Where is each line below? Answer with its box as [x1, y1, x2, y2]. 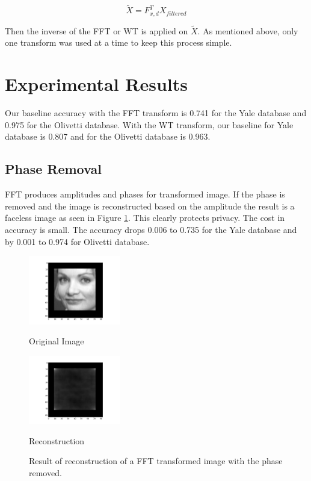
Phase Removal [5, 160, 102, 178]
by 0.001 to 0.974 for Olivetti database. [5, 235, 150, 247]
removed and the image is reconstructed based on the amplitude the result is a [5, 199, 295, 212]
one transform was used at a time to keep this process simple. [5, 36, 232, 49]
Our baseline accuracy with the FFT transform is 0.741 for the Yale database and [5, 107, 307, 119]
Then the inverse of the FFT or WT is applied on [5, 24, 188, 37]
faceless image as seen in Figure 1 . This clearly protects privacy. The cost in [5, 211, 285, 224]
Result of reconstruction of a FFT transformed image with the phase [29, 455, 283, 467]
